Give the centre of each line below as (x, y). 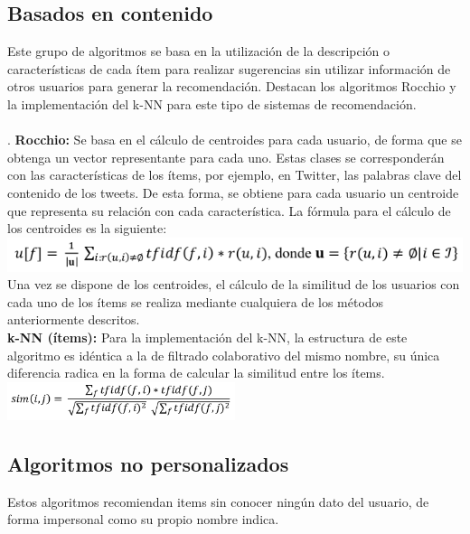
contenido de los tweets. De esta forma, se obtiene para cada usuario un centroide (233, 192)
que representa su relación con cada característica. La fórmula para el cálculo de (229, 210)
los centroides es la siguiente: (87, 228)
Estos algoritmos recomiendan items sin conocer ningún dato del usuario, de (218, 501)
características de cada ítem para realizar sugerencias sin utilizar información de (229, 68)
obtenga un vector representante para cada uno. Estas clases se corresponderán (226, 157)
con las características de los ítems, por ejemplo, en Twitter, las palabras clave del (235, 175)
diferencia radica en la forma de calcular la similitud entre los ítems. (196, 373)
